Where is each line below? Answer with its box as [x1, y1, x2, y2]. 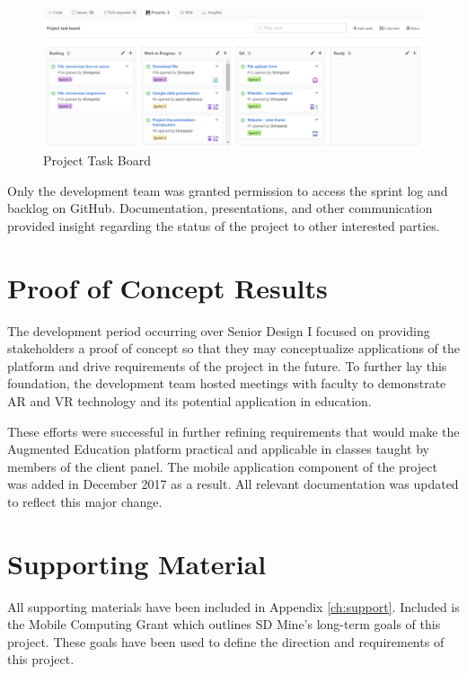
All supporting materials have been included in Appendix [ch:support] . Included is [7, 597, 460, 616]
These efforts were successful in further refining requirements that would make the [7, 421, 460, 440]
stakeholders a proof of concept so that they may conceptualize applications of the [7, 339, 460, 358]
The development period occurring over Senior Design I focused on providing [7, 321, 430, 340]
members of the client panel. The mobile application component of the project [7, 457, 437, 475]
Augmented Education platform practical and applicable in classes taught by [7, 439, 429, 458]
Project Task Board [43, 151, 151, 170]
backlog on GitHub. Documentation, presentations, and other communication [7, 199, 433, 217]
